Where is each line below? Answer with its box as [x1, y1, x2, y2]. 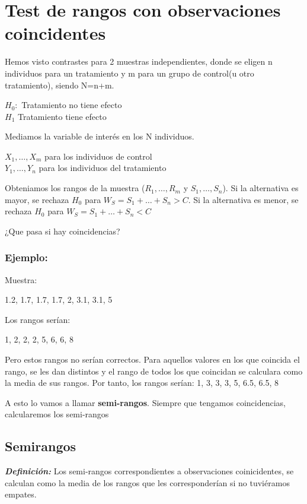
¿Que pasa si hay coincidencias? [5, 224, 120, 237]
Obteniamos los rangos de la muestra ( [5, 182, 145, 194]
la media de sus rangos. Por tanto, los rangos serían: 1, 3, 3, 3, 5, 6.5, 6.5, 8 [5, 376, 279, 389]
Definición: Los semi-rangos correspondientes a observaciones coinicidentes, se [5, 465, 294, 477]
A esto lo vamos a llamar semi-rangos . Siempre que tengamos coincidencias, [5, 396, 286, 408]
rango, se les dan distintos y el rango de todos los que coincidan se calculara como [5, 364, 303, 377]
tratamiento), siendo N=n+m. [5, 78, 114, 91]
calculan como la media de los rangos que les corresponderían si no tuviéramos [5, 476, 290, 489]
